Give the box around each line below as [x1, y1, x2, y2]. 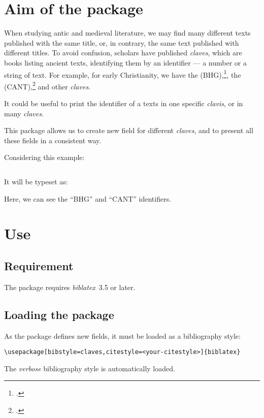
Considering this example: [4, 152, 85, 163]
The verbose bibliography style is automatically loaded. [4, 363, 175, 373]
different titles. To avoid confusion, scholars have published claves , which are [4, 47, 242, 58]
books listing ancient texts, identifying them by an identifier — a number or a [4, 57, 247, 68]
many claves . [4, 108, 44, 118]
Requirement [4, 258, 74, 273]
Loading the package [4, 306, 114, 322]
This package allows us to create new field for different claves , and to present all [4, 125, 253, 136]
